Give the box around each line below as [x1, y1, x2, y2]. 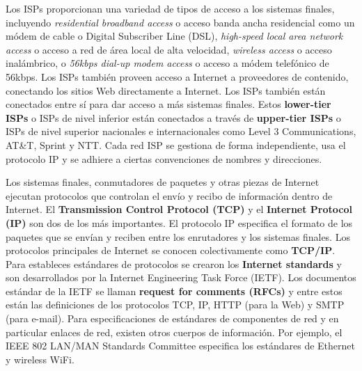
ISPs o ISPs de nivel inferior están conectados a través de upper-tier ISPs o [6, 110, 341, 125]
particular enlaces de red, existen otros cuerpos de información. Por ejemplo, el [6, 324, 343, 339]
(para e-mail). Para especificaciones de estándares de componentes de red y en [6, 311, 339, 326]
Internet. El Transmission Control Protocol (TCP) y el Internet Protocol [6, 202, 352, 216]
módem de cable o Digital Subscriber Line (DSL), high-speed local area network [6, 29, 343, 43]
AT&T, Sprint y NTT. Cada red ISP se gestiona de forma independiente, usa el [6, 137, 346, 152]
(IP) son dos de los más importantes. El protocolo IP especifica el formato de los [6, 215, 353, 230]
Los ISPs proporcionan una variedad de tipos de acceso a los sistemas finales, [6, 1, 335, 15]
